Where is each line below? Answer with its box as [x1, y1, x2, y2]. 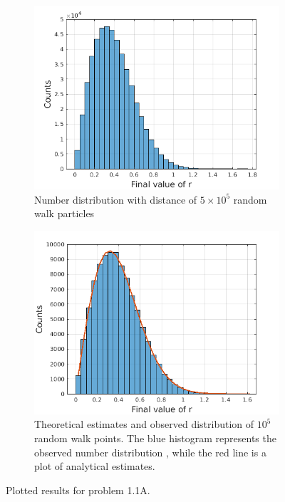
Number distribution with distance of [34, 192, 197, 206]
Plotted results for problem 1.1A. [6, 482, 150, 497]
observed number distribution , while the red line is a [34, 444, 266, 459]
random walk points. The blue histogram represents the [34, 430, 276, 445]
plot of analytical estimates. [34, 459, 155, 474]
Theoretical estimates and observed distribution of [34, 417, 254, 432]
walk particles [34, 206, 95, 221]
